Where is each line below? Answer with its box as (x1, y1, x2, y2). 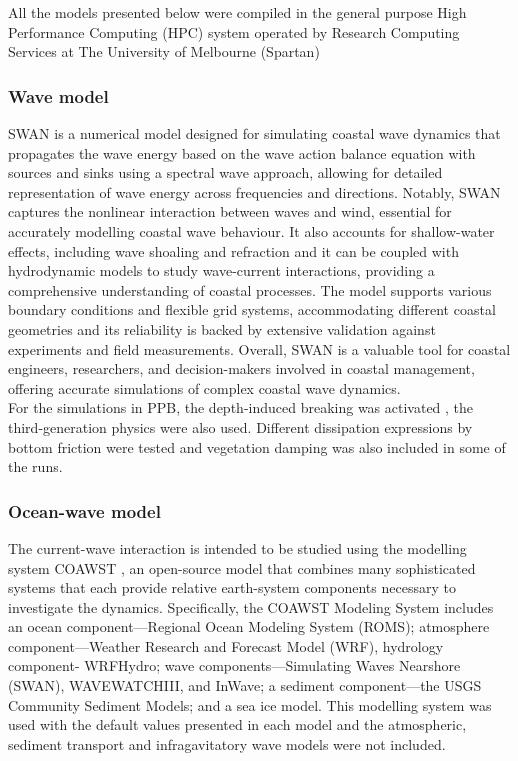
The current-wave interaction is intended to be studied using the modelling (8, 537, 467, 558)
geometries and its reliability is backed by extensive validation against (8, 318, 436, 339)
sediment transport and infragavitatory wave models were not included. (8, 733, 446, 754)
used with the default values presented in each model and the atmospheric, (8, 714, 467, 735)
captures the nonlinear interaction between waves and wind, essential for (8, 201, 452, 222)
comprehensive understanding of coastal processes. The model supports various (8, 279, 492, 300)
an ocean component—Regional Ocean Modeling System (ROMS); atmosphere (8, 616, 490, 637)
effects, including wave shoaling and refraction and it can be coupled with (8, 240, 459, 261)
